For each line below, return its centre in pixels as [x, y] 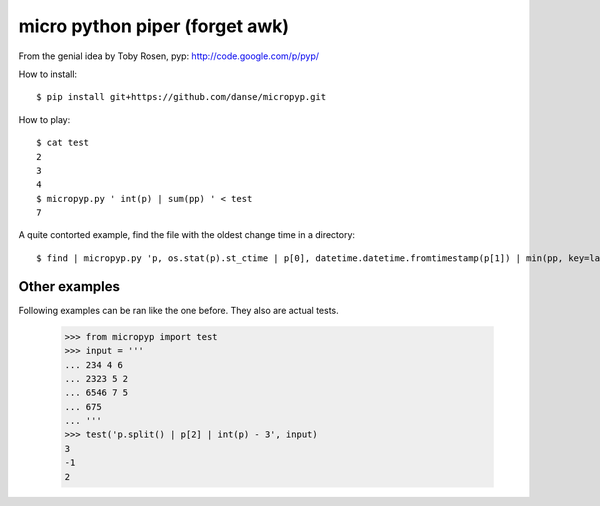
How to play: [44, 119]
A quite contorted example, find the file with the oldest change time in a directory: [186, 235]
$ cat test [63, 143]
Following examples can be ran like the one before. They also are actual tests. [178, 310]
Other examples [69, 286]
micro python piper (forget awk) [154, 26]
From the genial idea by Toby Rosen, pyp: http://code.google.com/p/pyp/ [169, 56]
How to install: [48, 74]
